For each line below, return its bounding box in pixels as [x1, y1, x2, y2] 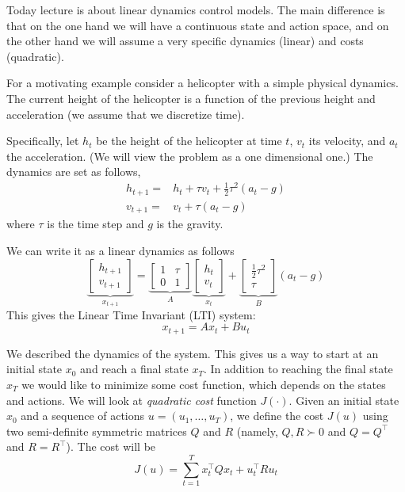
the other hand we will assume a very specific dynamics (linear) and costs [6, 32, 364, 49]
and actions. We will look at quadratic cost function [6, 391, 257, 408]
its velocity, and [308, 132, 386, 149]
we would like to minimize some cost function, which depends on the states [21, 376, 386, 392]
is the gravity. [156, 215, 224, 232]
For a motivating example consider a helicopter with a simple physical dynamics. [6, 74, 399, 91]
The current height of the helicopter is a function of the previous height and [6, 90, 376, 106]
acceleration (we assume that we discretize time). [6, 105, 245, 122]
